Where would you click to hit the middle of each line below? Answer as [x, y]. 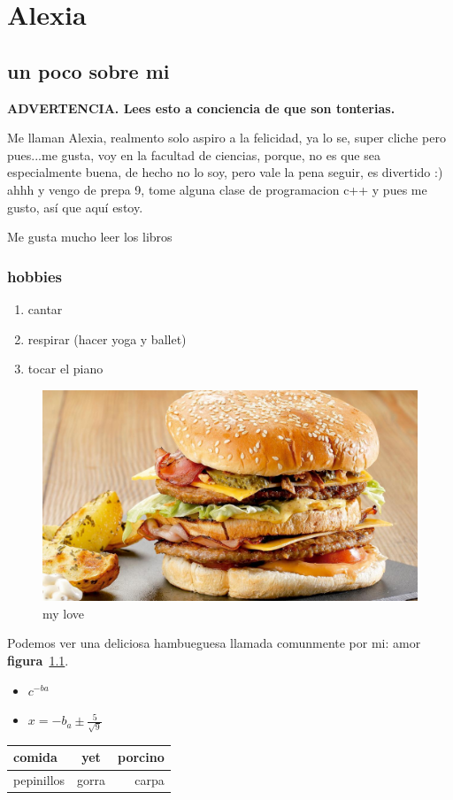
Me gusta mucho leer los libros [90, 237]
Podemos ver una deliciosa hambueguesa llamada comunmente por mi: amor [214, 643]
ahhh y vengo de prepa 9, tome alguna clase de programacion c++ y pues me [217, 189]
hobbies [35, 276]
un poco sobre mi [88, 70]
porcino [141, 757]
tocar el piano [65, 369]
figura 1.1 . [38, 661]
